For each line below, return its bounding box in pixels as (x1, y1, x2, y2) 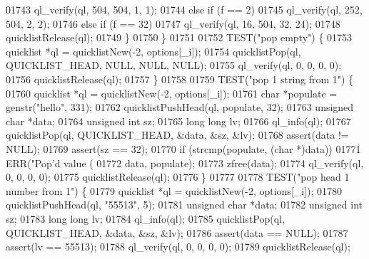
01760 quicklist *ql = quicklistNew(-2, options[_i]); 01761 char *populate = (6, 85, 338, 100)
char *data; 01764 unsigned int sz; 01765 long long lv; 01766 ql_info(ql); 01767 (6, 113, 351, 128)
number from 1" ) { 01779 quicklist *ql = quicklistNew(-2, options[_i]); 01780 (6, 183, 343, 198)
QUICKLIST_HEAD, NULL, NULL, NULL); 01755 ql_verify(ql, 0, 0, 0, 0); (6, 58, 342, 73)
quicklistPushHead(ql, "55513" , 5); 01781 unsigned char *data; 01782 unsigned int (6, 197, 363, 212)
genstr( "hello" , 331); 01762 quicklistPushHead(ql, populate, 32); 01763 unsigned (6, 100, 354, 115)
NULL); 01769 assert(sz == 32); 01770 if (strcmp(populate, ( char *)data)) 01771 (6, 141, 361, 156)
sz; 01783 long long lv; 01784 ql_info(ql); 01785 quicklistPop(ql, (6, 211, 285, 226)
